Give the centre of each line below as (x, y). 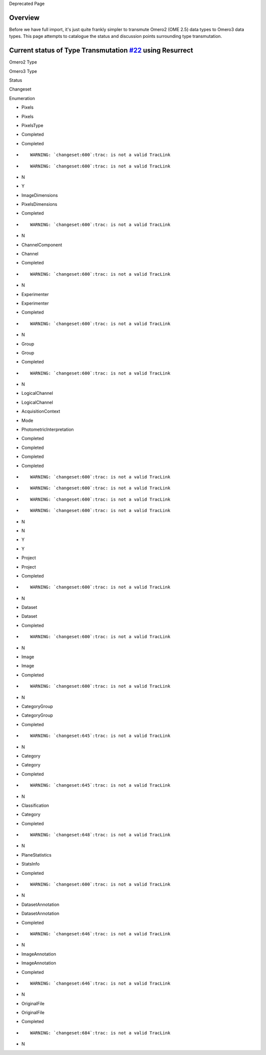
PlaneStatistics (36, 855)
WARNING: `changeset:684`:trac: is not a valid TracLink (100, 1033)
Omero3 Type (23, 71)
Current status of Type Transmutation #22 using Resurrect (101, 50)
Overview (24, 17)
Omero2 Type (23, 62)
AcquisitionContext (41, 412)
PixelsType (33, 125)
